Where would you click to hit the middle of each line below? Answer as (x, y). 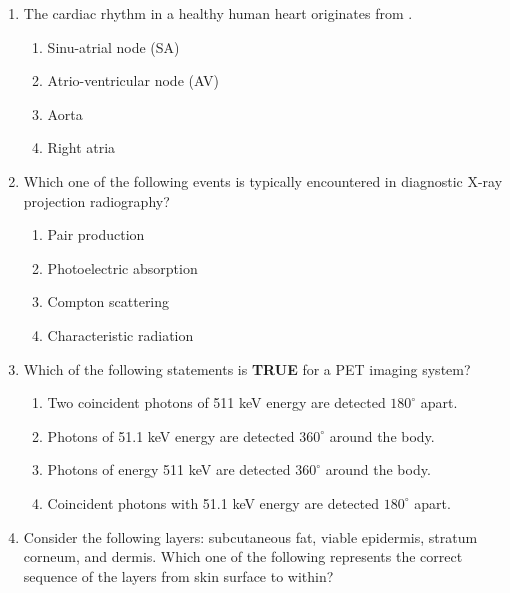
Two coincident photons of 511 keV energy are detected (216, 402)
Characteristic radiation (120, 334)
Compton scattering (108, 301)
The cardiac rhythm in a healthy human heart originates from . (218, 13)
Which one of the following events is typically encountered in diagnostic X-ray (263, 180)
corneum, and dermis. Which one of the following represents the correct (243, 556)
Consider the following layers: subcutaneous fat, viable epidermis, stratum (250, 536)
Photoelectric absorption (122, 267)
